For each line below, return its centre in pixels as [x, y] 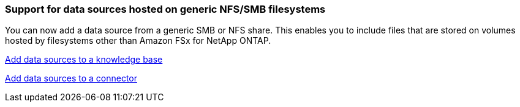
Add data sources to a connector [71, 78]
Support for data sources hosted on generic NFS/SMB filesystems [165, 9]
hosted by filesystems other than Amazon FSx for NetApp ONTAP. [138, 41]
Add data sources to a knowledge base [84, 60]
